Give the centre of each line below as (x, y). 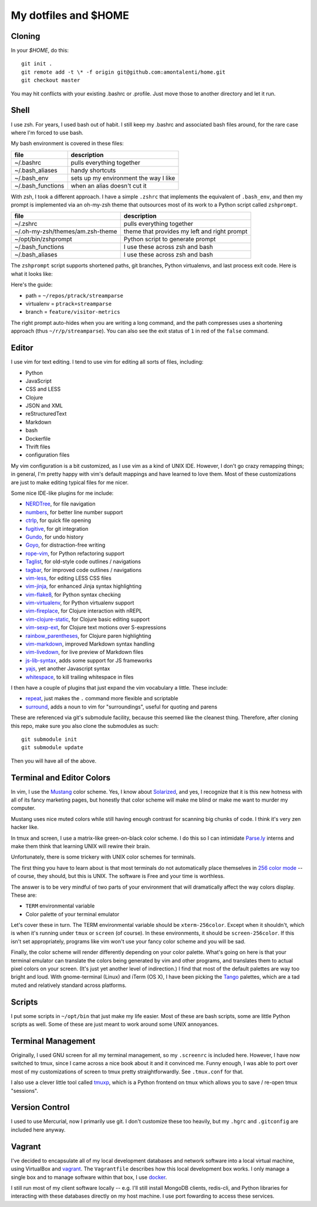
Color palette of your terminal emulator (72, 914)
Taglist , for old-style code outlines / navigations (83, 561)
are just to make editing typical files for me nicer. (70, 482)
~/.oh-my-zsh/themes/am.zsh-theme (66, 231)
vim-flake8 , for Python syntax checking (73, 594)
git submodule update (52, 748)
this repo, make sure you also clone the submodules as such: (85, 726)
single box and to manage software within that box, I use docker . (89, 1177)
